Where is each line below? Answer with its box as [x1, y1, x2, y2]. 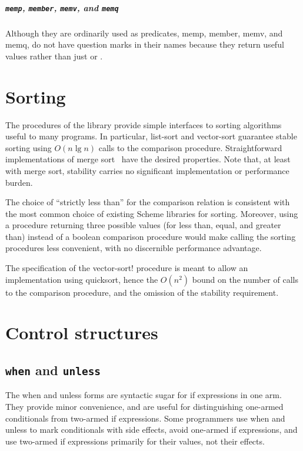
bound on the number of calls [192, 273, 298, 285]
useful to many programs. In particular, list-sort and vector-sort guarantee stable [5, 130, 297, 142]
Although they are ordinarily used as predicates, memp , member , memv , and [5, 26, 283, 39]
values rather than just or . [5, 49, 103, 62]
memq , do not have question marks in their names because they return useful [5, 38, 284, 51]
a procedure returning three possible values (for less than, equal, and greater [5, 219, 281, 231]
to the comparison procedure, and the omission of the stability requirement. [5, 286, 279, 298]
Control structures [5, 320, 158, 345]
